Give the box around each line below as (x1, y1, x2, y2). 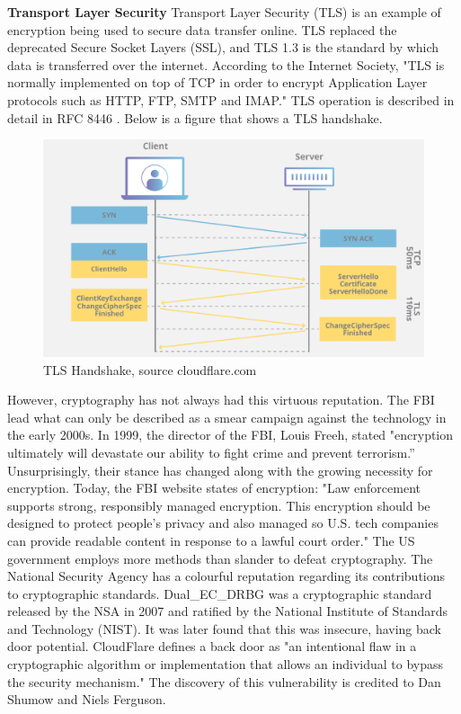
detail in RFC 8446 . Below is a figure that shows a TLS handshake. (7, 108, 383, 127)
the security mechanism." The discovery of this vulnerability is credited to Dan (7, 672, 441, 691)
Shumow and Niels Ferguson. (7, 690, 166, 709)
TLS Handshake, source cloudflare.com (43, 360, 257, 379)
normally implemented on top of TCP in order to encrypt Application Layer (7, 73, 428, 92)
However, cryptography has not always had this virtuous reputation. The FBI (7, 390, 435, 409)
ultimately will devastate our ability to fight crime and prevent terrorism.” (7, 442, 415, 461)
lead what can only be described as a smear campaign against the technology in (7, 407, 447, 426)
